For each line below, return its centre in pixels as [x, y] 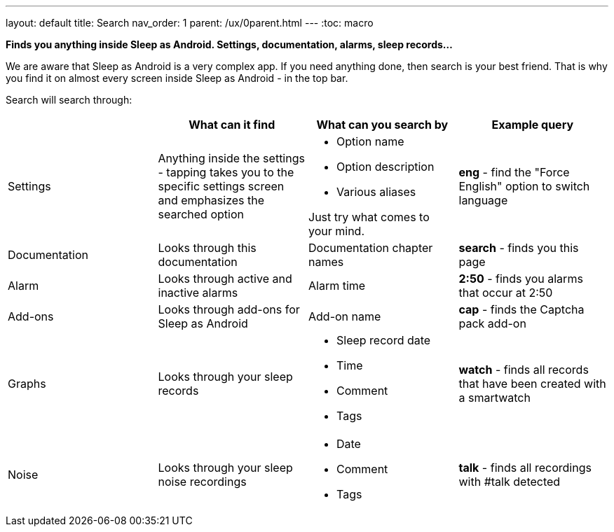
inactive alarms [198, 293]
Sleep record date [384, 340]
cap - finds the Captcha [521, 309]
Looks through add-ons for [229, 309]
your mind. [337, 231]
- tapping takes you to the [226, 172]
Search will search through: [69, 100]
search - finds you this [519, 248]
